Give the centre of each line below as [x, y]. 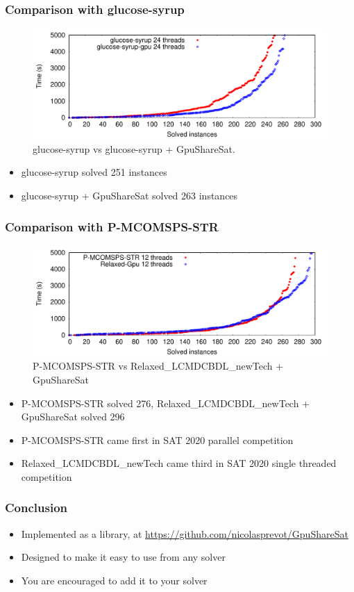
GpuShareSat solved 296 [73, 417]
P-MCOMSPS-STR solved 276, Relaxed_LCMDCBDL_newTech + [166, 403]
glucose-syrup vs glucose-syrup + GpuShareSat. [134, 148]
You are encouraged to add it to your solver [114, 580]
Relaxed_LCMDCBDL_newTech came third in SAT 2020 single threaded [179, 463]
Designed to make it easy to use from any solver [123, 557]
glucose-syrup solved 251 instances [94, 172]
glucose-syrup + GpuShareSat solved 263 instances [129, 195]
